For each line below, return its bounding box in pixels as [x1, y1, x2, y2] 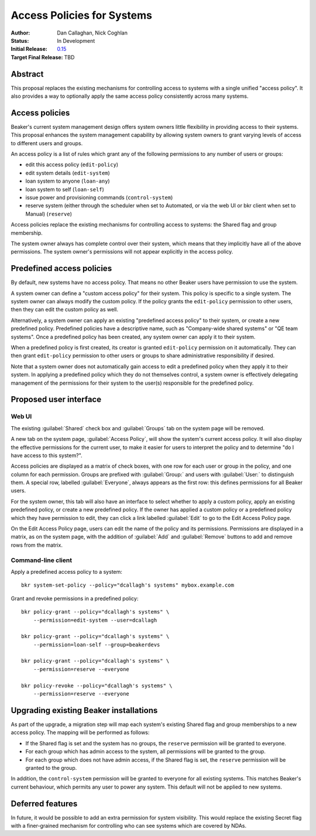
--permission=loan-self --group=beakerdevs [33, 641, 160, 648]
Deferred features [11, 799, 78, 808]
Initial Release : [11, 46, 48, 53]
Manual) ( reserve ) [25, 210, 73, 217]
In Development [57, 37, 95, 44]
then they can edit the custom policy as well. [11, 306, 118, 313]
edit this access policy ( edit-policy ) [25, 161, 119, 168]
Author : [11, 29, 30, 36]
